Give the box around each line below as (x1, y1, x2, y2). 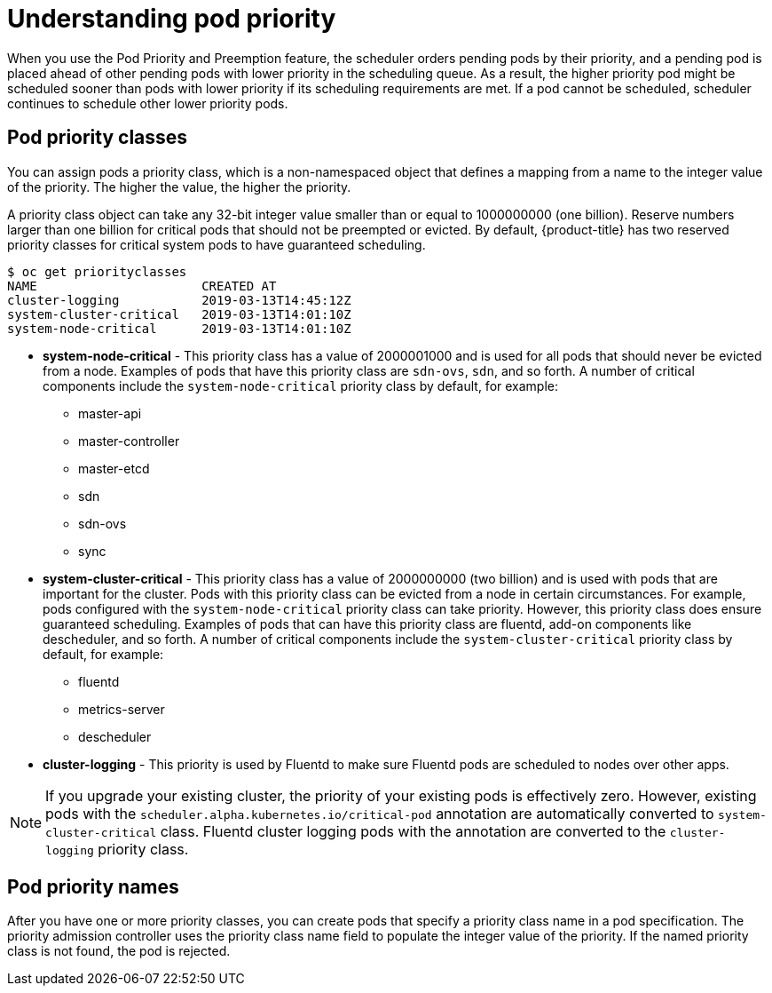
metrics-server (78, 701, 165, 717)
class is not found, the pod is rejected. (7, 943, 231, 959)
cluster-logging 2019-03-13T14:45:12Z (7, 292, 351, 307)
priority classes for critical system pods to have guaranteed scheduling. (7, 236, 426, 252)
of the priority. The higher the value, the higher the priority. (7, 179, 351, 195)
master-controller (78, 433, 180, 449)
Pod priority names (7, 876, 179, 899)
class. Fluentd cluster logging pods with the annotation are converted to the (160, 822, 666, 840)
